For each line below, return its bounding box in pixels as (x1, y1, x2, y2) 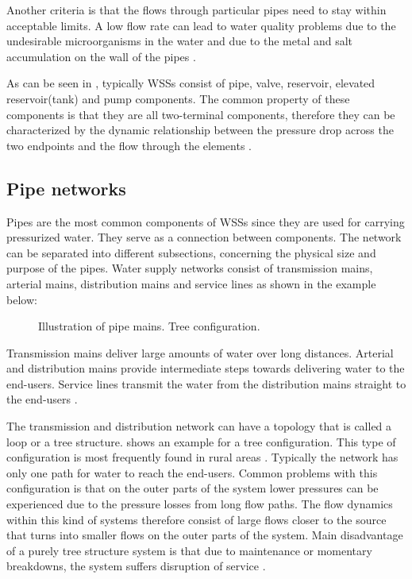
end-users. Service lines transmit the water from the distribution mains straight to (6, 375, 406, 392)
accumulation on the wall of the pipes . (6, 48, 196, 64)
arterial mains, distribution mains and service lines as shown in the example (6, 275, 376, 291)
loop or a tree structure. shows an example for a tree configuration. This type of (6, 433, 396, 450)
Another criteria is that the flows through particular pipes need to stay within (6, 2, 387, 17)
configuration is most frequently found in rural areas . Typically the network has (6, 449, 399, 465)
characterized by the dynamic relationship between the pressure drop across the (6, 122, 394, 138)
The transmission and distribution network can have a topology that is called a (6, 418, 392, 434)
